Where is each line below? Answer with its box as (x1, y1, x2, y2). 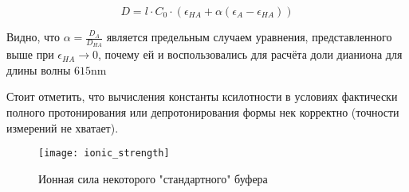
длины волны (6, 61, 71, 78)
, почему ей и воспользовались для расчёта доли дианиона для (98, 46, 403, 63)
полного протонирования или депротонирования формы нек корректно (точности (6, 104, 399, 121)
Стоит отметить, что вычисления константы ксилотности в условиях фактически (6, 88, 398, 105)
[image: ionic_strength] (38, 148, 170, 159)
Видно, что (6, 29, 60, 44)
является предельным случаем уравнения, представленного (106, 29, 392, 44)
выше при (6, 46, 54, 63)
